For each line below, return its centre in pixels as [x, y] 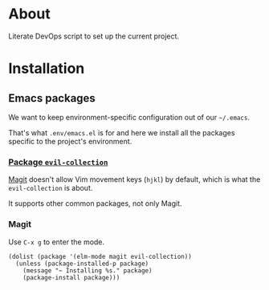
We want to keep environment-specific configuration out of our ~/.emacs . [129, 117]
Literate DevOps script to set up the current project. [94, 36]
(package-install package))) [71, 277]
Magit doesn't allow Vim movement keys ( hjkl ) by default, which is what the [134, 179]
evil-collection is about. [51, 188]
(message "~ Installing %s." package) [88, 270]
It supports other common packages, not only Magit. [95, 203]
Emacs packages [52, 98]
